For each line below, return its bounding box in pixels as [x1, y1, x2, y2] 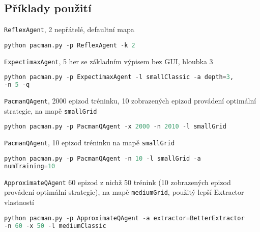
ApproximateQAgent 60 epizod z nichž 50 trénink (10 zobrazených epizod [4, 176, 231, 187]
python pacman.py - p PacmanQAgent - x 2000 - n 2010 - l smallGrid [4, 123, 226, 131]
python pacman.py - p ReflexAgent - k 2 [4, 41, 135, 49]
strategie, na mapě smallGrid [4, 105, 97, 116]
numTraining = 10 [4, 162, 55, 170]
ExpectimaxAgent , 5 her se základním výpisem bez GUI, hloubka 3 [4, 56, 213, 66]
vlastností [4, 197, 34, 208]
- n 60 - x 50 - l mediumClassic [4, 222, 106, 229]
